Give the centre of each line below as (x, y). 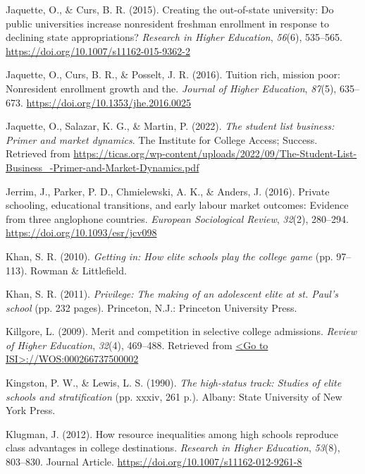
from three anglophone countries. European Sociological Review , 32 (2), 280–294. (177, 218)
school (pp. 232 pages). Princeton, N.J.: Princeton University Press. (151, 307)
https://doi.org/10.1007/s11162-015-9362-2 (98, 50)
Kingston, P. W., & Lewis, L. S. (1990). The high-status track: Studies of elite (174, 383)
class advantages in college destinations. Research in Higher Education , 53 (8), (173, 448)
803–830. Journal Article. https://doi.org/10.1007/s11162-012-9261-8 (154, 462)
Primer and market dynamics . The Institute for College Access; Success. (162, 139)
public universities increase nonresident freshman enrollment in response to (167, 23)
